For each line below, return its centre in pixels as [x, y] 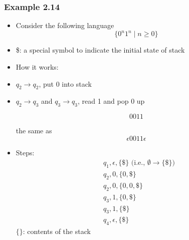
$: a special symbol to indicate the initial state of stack [100, 50]
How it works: [37, 66]
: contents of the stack [57, 231]
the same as [34, 131]
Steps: [25, 152]
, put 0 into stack [65, 83]
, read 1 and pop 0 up [111, 101]
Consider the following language [65, 25]
